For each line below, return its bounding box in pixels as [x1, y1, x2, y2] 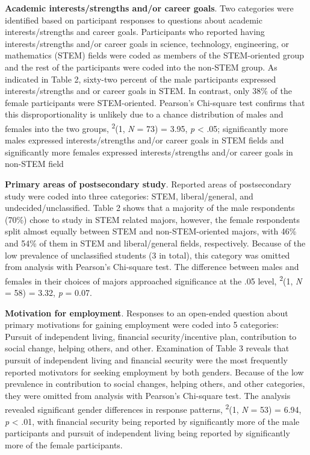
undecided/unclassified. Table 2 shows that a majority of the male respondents [5, 201, 295, 214]
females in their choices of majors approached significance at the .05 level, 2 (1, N [5, 272, 302, 287]
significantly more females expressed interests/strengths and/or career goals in [5, 145, 293, 158]
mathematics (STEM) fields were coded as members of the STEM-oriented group [5, 49, 305, 61]
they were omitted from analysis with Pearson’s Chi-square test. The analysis [5, 389, 291, 401]
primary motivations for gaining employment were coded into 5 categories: [5, 318, 279, 331]
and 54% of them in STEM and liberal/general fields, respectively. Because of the [5, 236, 306, 249]
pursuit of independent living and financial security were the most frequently [5, 353, 288, 366]
